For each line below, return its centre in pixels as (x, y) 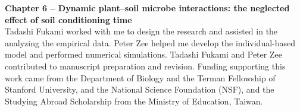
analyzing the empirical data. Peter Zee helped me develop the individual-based (150, 42)
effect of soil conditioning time (68, 19)
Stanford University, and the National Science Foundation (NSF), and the (140, 89)
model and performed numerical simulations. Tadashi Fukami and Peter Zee (143, 54)
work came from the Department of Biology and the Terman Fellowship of (140, 77)
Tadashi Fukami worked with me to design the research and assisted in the (141, 31)
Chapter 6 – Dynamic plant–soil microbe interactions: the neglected (147, 8)
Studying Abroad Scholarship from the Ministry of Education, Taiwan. (134, 101)
